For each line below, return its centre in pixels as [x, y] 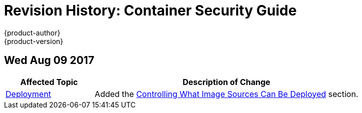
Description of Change [227, 82]
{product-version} [34, 41]
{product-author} [32, 32]
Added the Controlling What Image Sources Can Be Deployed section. [226, 94]
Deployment [28, 94]
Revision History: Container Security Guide [150, 10]
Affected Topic [49, 82]
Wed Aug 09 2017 [49, 60]
